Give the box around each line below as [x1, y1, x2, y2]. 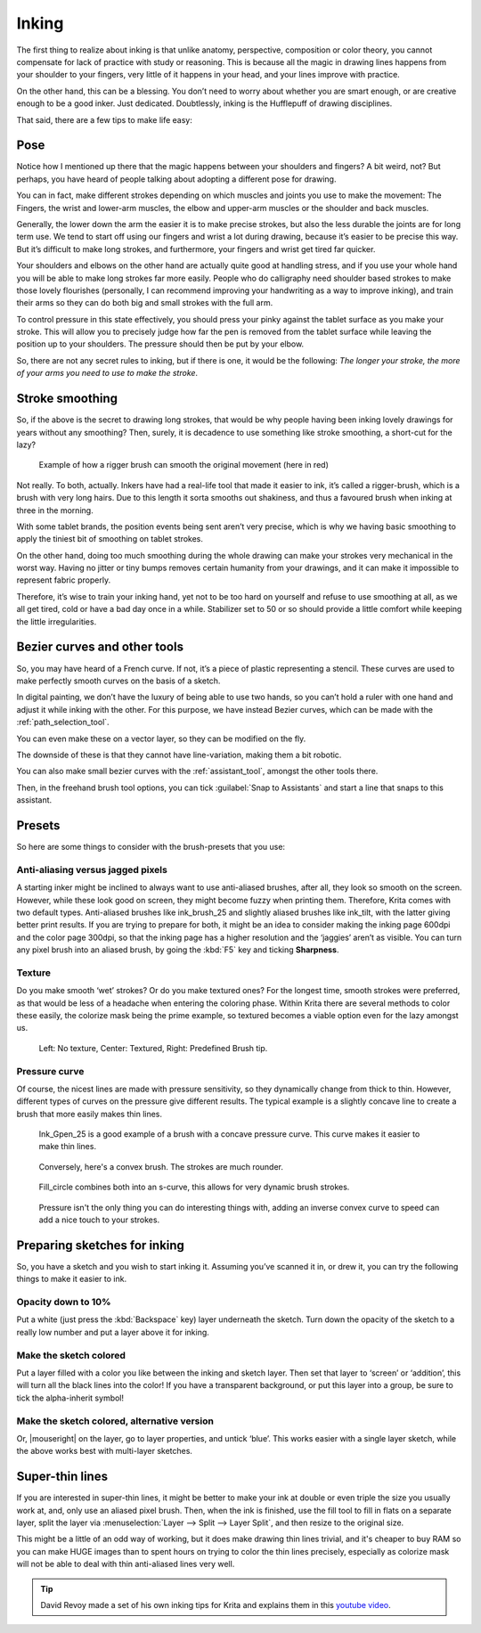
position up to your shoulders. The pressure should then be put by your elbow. [16, 339, 305, 349]
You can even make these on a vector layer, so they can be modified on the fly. [16, 733, 306, 744]
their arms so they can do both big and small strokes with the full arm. [16, 298, 273, 308]
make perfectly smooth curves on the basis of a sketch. [16, 675, 221, 686]
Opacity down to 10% [16, 1296, 111, 1309]
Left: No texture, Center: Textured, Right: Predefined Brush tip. [38, 1042, 268, 1053]
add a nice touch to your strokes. [38, 1214, 160, 1225]
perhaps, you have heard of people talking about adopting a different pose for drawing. [16, 174, 337, 184]
